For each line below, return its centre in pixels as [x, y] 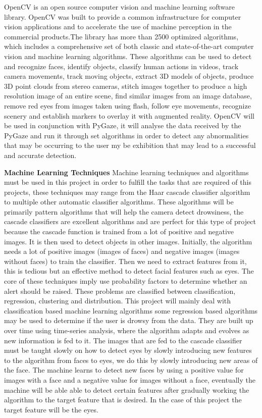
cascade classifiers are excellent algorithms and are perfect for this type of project [130, 221]
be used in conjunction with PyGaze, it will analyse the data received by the [123, 125]
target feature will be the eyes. [51, 409]
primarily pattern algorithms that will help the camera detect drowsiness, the [124, 211]
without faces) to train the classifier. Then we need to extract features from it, [125, 261]
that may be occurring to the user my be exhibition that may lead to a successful [130, 145]
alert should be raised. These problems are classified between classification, [120, 291]
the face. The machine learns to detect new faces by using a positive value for [124, 370]
